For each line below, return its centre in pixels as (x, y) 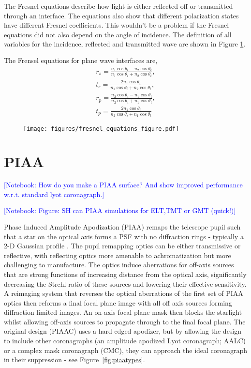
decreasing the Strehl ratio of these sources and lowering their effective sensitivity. (125, 284)
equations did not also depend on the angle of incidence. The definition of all (118, 34)
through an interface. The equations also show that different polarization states (121, 15)
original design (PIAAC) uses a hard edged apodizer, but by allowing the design (123, 331)
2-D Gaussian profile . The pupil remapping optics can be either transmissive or (122, 246)
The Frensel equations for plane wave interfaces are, (81, 60)
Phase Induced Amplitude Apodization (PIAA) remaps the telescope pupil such (122, 226)
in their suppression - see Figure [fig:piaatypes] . (74, 360)
